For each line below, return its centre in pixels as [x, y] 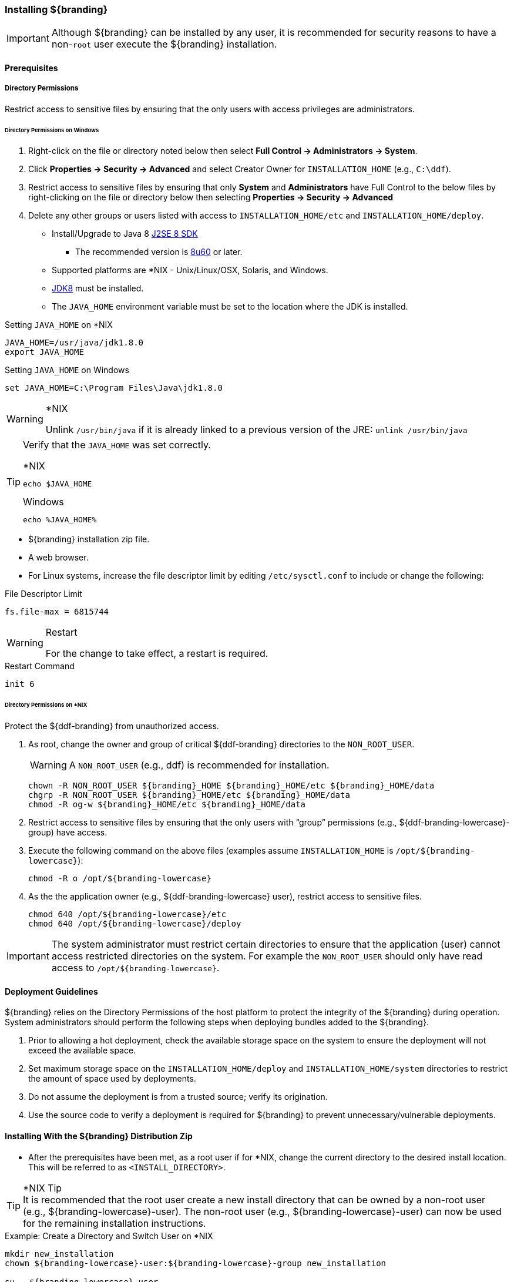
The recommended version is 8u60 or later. [159, 252]
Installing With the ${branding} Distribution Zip [99, 1136]
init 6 [20, 684]
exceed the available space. [82, 1051]
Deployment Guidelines [51, 991]
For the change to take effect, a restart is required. [157, 654]
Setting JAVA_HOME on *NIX [59, 325]
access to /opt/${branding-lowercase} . [135, 968]
